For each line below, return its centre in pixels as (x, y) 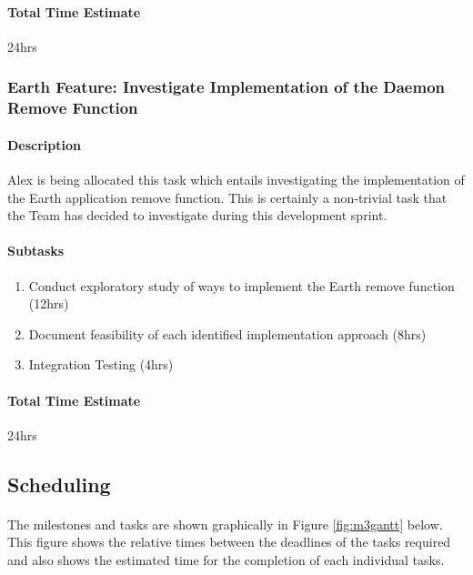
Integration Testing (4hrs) (101, 364)
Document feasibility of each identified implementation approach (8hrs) (227, 333)
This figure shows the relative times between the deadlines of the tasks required (229, 542)
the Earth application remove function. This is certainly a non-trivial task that (227, 197)
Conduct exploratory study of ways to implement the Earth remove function (242, 285)
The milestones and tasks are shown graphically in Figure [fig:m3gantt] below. (225, 524)
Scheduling (59, 484)
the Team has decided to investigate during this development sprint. (197, 215)
